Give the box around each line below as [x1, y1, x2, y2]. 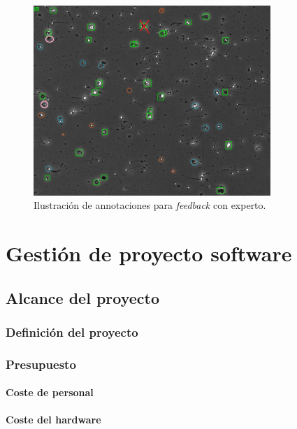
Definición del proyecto [6, 323, 138, 340]
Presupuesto [6, 355, 76, 372]
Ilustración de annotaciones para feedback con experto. [34, 198, 266, 212]
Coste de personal [6, 385, 94, 400]
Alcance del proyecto [6, 286, 160, 308]
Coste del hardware [6, 412, 101, 427]
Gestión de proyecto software [6, 238, 292, 267]
